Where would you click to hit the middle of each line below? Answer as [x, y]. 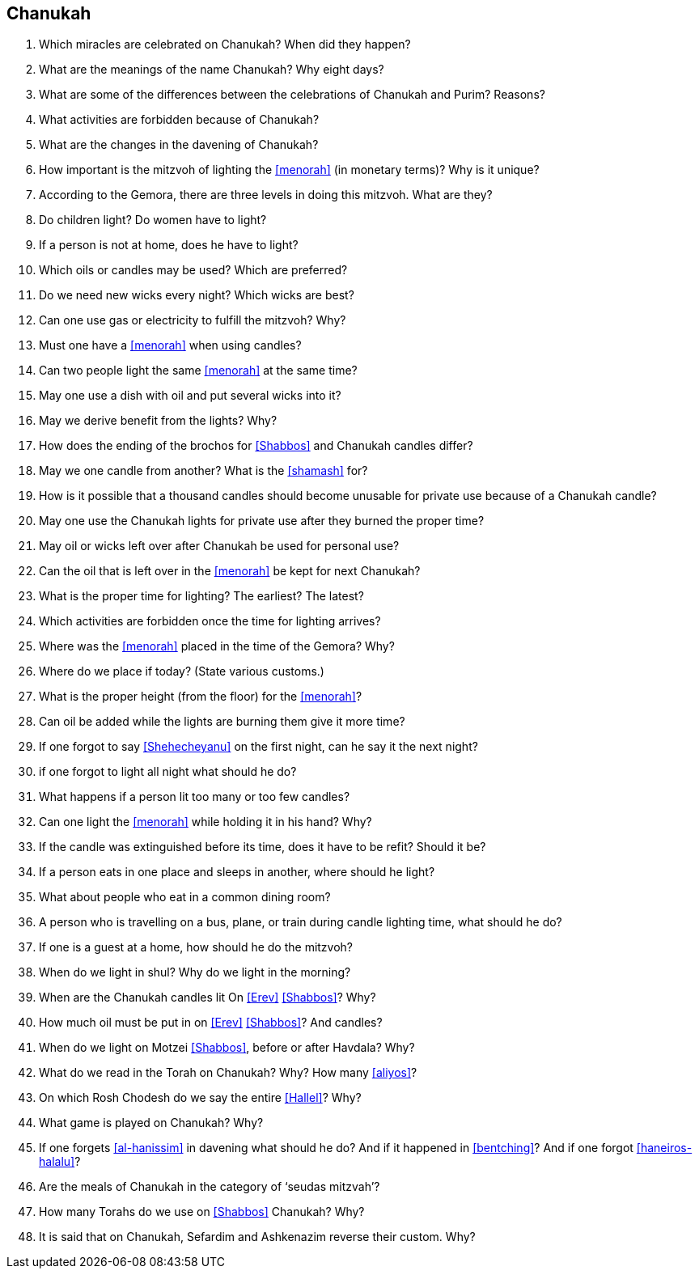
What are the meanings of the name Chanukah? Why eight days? [212, 70]
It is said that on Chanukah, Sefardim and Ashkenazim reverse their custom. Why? [257, 1237]
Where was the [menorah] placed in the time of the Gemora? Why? [217, 646]
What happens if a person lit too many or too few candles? [195, 797]
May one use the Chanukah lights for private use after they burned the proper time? [262, 521]
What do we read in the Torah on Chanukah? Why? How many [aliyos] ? [228, 1073]
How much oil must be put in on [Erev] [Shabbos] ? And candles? [211, 1023]
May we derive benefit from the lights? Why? [158, 421]
